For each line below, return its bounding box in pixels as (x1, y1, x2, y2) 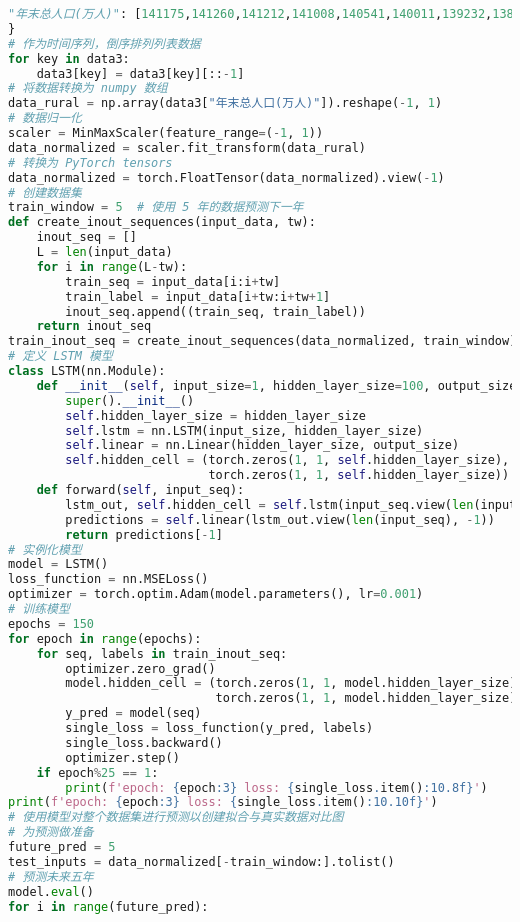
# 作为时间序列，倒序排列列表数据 (8, 36, 201, 51)
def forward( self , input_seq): (36, 483, 245, 497)
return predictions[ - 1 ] (65, 527, 223, 542)
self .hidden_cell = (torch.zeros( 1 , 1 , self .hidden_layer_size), (65, 453, 510, 468)
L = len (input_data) (36, 245, 173, 259)
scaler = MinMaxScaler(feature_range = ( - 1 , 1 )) (8, 126, 324, 140)
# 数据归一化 (8, 111, 82, 126)
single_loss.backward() (65, 735, 223, 750)
